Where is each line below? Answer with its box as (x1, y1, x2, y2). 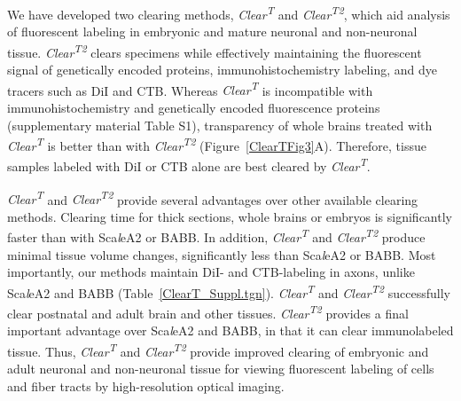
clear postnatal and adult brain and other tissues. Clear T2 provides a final (7, 302, 409, 322)
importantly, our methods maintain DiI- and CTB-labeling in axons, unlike (7, 263, 415, 281)
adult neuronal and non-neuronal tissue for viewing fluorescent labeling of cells (7, 359, 434, 378)
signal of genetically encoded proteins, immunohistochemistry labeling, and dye (7, 60, 437, 79)
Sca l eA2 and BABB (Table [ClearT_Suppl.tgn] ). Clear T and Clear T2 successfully (7, 280, 450, 302)
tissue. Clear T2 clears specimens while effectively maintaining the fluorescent (7, 40, 422, 61)
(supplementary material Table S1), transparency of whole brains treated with (7, 115, 433, 134)
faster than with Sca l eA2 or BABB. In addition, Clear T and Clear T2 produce (7, 225, 426, 247)
